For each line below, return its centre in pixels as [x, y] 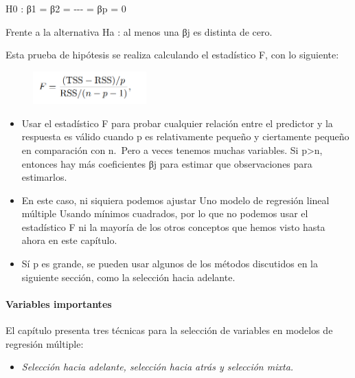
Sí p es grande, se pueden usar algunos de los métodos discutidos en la [170, 264]
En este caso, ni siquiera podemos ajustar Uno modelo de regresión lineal [175, 200]
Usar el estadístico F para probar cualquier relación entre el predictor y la [177, 123]
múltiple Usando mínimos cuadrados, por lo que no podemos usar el [165, 213]
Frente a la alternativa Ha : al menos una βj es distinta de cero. [139, 31]
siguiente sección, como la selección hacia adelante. [128, 277]
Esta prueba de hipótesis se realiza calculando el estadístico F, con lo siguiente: [172, 55]
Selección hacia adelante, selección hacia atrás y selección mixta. [158, 367]
